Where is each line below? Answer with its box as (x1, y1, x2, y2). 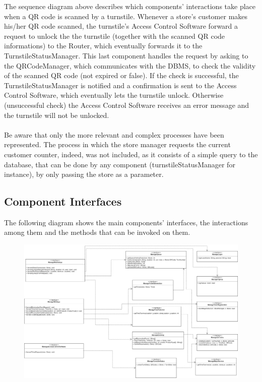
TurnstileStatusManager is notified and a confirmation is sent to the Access (4, 80, 237, 90)
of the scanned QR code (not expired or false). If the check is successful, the (4, 70, 239, 81)
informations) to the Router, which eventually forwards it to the (4, 40, 203, 51)
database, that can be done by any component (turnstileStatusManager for (4, 159, 235, 169)
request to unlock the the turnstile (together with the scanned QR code (4, 30, 225, 41)
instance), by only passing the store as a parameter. (4, 169, 164, 179)
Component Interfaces (4, 194, 122, 209)
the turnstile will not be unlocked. (4, 109, 109, 120)
